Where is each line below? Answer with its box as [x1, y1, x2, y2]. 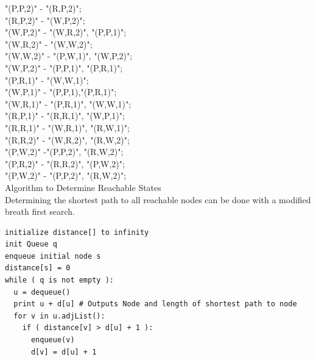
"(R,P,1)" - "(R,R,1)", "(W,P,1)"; [5, 109, 125, 122]
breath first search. [5, 205, 75, 218]
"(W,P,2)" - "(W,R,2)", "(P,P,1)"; [5, 26, 127, 38]
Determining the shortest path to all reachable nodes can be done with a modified [5, 193, 311, 206]
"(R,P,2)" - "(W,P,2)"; [5, 13, 85, 26]
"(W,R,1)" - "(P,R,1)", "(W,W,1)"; [5, 97, 132, 110]
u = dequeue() [13, 287, 71, 297]
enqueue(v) [30, 336, 75, 345]
